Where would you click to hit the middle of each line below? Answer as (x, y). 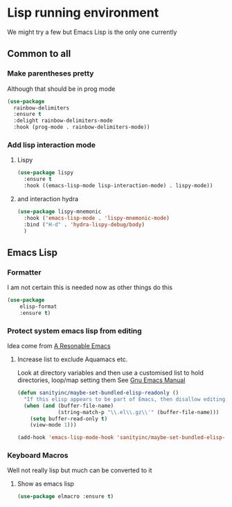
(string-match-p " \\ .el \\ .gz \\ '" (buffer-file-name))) (139, 412)
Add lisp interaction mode (51, 145)
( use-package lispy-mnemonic (59, 212)
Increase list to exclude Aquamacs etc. (72, 359)
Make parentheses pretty (51, 74)
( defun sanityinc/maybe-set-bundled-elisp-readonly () (98, 393)
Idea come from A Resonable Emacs (59, 346)
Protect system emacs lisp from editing (74, 331)
